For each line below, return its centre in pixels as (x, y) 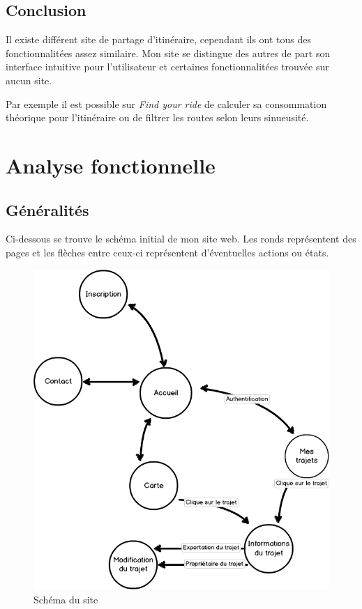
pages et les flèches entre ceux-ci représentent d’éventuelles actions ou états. (167, 252)
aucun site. (29, 80)
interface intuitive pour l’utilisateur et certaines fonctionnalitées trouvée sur (167, 67)
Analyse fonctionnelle (111, 165)
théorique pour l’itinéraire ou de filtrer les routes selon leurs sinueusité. (157, 117)
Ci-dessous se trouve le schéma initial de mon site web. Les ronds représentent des (181, 239)
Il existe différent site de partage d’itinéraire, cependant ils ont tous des (159, 39)
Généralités (47, 209)
